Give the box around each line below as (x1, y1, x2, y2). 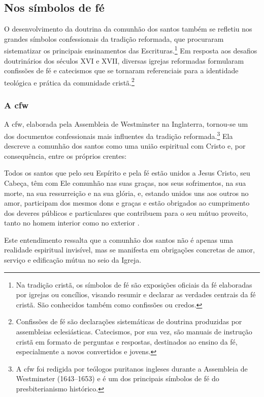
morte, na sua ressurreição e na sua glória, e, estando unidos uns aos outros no (4, 187, 249, 198)
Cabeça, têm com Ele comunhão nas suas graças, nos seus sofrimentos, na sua (4, 177, 246, 188)
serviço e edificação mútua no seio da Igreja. (4, 254, 142, 265)
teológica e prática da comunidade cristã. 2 (4, 75, 135, 88)
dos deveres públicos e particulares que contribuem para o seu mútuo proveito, (4, 207, 248, 218)
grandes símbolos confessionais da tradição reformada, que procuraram (4, 33, 224, 44)
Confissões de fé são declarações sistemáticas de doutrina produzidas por (16, 316, 242, 327)
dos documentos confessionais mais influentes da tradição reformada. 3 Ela (4, 129, 233, 141)
